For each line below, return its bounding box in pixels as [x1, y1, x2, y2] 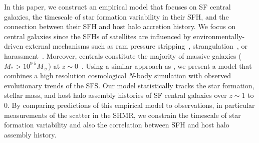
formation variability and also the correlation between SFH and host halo [4, 119, 229, 130]
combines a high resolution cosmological [4, 70, 127, 81]
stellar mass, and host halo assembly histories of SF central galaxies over [4, 90, 227, 100]
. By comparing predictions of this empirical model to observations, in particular [8, 99, 255, 110]
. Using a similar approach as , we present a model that [81, 60, 252, 71]
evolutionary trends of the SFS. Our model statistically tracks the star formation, [4, 80, 254, 90]
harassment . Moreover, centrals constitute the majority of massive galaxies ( [4, 50, 241, 61]
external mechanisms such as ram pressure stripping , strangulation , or [25, 41, 247, 51]
